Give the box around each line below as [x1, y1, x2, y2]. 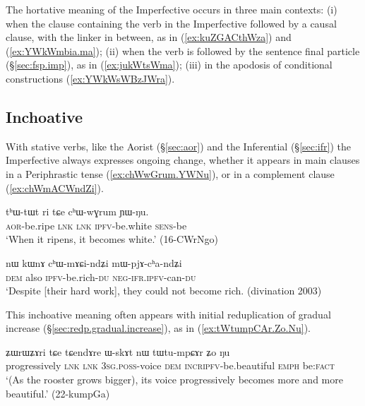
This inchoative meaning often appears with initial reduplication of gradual [6, 306, 331, 321]
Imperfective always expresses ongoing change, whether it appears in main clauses [6, 153, 360, 167]
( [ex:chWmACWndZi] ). [6, 180, 104, 195]
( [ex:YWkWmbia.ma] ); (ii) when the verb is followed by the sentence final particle [6, 43, 360, 58]
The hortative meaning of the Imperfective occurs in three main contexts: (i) [6, 2, 337, 16]
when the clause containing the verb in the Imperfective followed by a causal [6, 16, 337, 30]
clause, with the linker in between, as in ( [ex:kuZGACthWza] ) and [6, 30, 292, 44]
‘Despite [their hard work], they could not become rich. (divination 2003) [6, 283, 322, 298]
